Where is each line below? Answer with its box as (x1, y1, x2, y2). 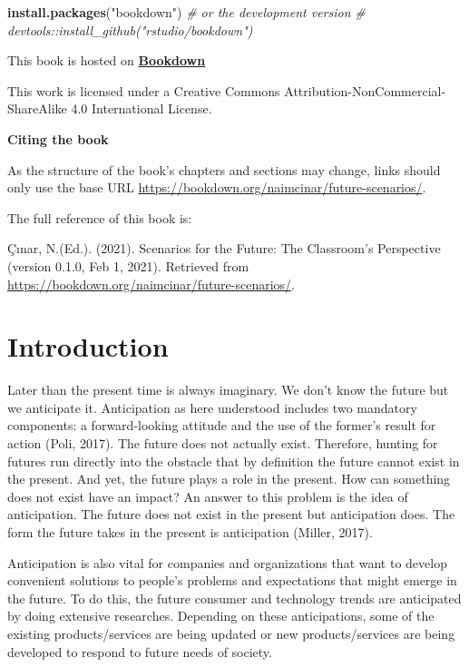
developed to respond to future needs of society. (7, 642, 272, 661)
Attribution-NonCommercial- (284, 81, 446, 100)
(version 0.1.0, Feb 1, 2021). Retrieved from (7, 256, 249, 275)
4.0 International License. (71, 99, 212, 118)
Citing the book (7, 129, 109, 148)
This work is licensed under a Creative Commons (7, 81, 280, 100)
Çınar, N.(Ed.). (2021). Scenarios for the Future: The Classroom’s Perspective (7, 239, 441, 258)
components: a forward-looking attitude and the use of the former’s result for (7, 416, 436, 435)
